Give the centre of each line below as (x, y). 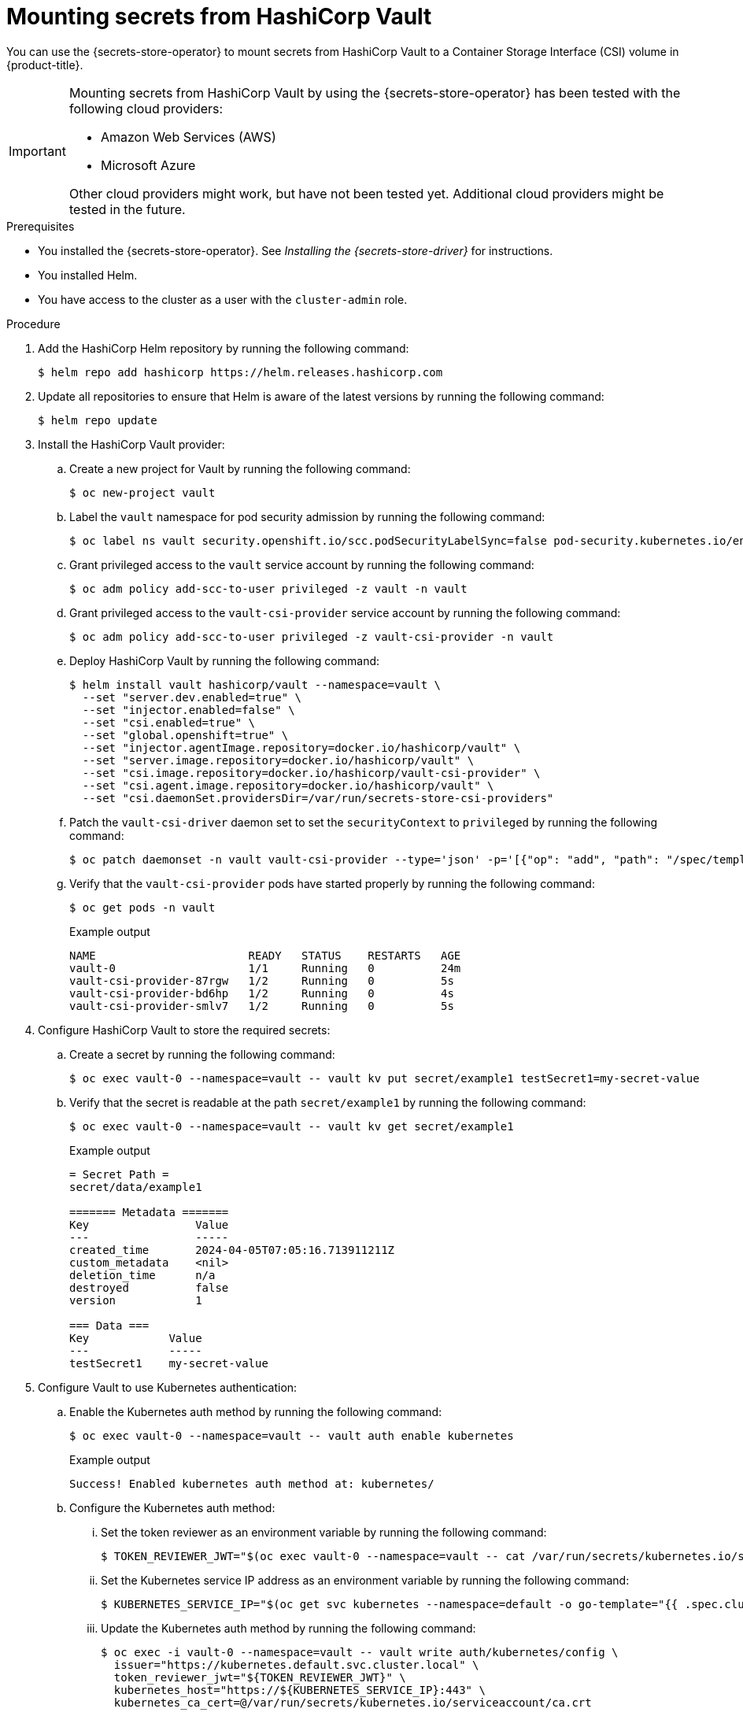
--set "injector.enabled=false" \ (189, 710)
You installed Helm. (88, 275)
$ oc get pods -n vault (142, 907)
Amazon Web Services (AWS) (188, 137)
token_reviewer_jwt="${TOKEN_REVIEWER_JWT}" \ (260, 1677)
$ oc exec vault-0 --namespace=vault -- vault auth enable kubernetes (292, 1435)
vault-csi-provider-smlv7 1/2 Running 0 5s (262, 1006)
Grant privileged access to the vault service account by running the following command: (302, 564)
